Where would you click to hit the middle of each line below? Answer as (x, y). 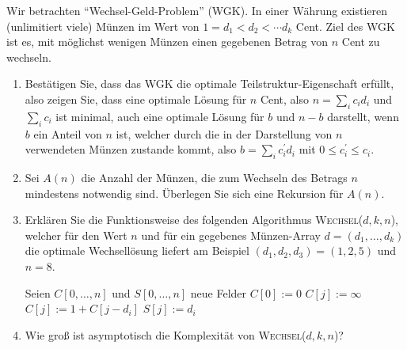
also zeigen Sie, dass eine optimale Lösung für (136, 99)
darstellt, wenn (363, 116)
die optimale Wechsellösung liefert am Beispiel (137, 250)
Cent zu (361, 42)
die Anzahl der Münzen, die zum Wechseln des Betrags (214, 177)
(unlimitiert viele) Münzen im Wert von (103, 26)
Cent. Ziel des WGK (345, 26)
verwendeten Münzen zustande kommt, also (131, 149)
